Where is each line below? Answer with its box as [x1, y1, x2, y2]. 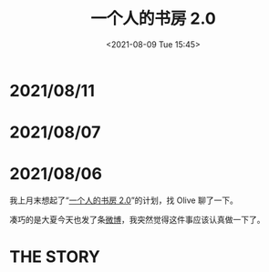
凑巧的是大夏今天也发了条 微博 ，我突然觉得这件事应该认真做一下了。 [9, 215, 265, 226]
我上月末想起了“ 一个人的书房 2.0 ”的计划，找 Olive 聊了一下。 [9, 195, 239, 206]
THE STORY [9, 247, 100, 267]
